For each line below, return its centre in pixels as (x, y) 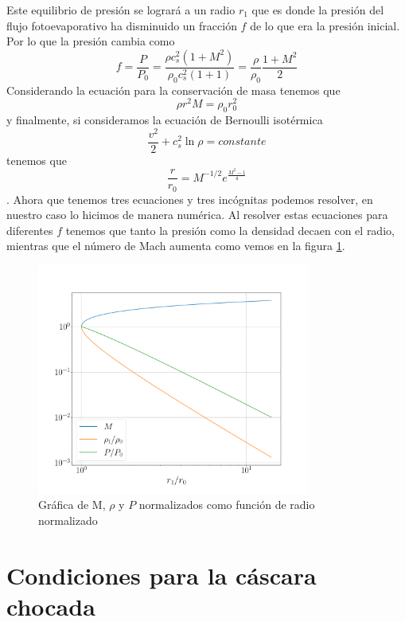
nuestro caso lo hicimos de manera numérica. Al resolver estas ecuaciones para (197, 215)
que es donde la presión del (318, 10)
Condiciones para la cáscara (162, 575)
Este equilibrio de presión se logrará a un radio (121, 10)
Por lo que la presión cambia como (91, 41)
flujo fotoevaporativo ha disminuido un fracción (122, 25)
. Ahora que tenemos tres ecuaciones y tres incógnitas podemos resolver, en (190, 199)
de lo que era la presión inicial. (325, 25)
